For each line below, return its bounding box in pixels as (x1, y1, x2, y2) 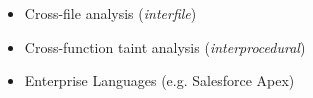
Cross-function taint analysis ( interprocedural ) (24, 36, 306, 57)
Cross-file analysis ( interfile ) (24, 3, 197, 23)
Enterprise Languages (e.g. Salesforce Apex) (24, 70, 295, 91)
